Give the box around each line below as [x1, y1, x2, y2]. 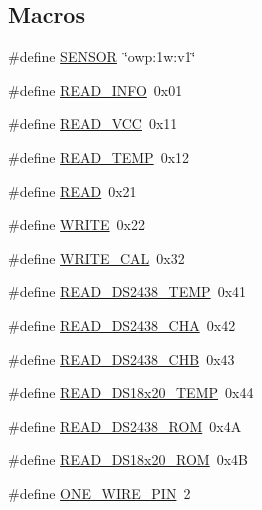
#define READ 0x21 [8, 180, 137, 201]
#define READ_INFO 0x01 [8, 79, 183, 100]
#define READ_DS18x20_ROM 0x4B [8, 449, 248, 470]
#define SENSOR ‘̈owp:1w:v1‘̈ [8, 46, 196, 67]
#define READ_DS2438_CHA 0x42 [8, 314, 236, 335]
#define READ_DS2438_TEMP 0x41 [8, 281, 247, 302]
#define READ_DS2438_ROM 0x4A [8, 415, 242, 436]
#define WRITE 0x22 [8, 214, 145, 235]
